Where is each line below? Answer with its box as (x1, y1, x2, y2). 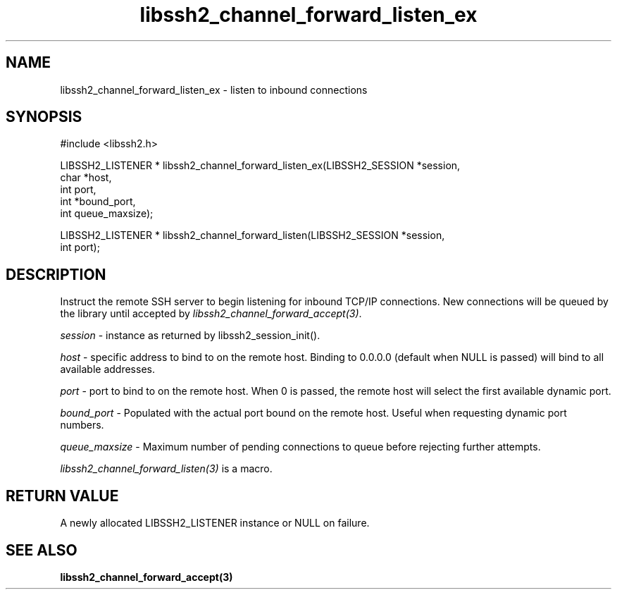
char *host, (60, 171, 112, 184)
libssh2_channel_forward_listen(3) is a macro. (60, 462, 273, 475)
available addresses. (60, 363, 155, 376)
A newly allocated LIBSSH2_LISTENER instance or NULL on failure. (60, 517, 370, 529)
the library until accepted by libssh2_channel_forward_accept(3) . (60, 307, 362, 320)
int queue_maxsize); (60, 207, 154, 220)
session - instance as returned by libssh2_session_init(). (60, 329, 320, 342)
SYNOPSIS (6, 108, 82, 126)
